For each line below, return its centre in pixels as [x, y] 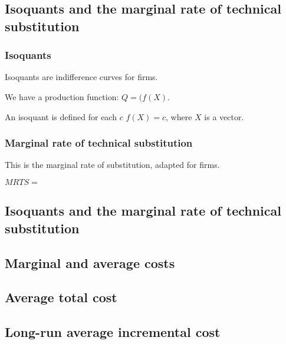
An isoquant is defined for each [61, 116]
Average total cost [61, 297]
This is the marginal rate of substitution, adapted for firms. [112, 165]
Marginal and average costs [90, 262]
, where [179, 116]
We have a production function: [62, 96]
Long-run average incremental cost [113, 332]
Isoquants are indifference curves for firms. [81, 77]
